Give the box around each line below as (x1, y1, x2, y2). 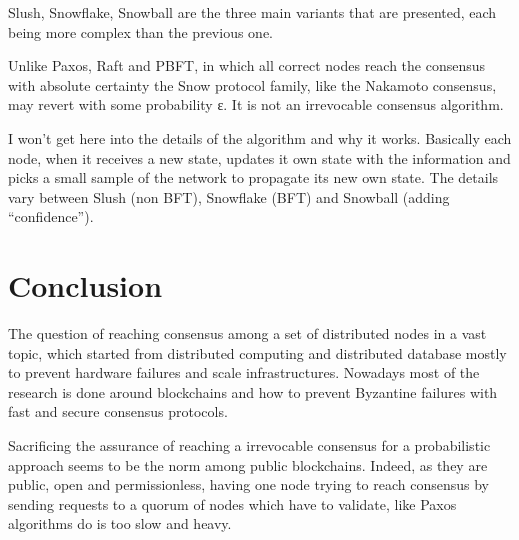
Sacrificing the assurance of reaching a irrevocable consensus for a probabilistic (8, 435, 491, 456)
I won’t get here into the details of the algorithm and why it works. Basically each (8, 127, 512, 148)
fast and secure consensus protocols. (8, 401, 228, 422)
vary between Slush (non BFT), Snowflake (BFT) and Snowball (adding (8, 186, 450, 207)
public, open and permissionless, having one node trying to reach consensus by (8, 474, 489, 495)
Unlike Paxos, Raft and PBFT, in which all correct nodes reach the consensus (8, 55, 486, 76)
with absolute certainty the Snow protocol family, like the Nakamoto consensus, (8, 74, 497, 95)
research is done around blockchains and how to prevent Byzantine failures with (8, 381, 498, 402)
